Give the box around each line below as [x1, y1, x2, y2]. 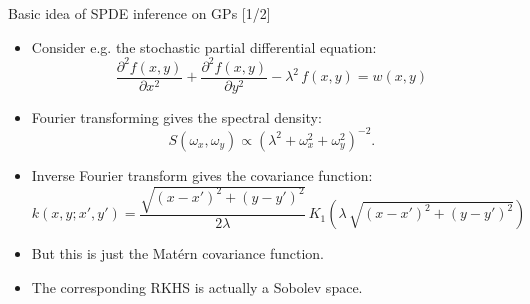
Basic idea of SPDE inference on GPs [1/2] [8, 3, 271, 23]
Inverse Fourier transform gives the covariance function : [31, 164, 373, 185]
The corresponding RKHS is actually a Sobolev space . [31, 277, 363, 298]
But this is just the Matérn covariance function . [31, 243, 325, 264]
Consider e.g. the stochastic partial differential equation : [31, 36, 377, 57]
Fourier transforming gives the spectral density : [31, 106, 322, 127]
